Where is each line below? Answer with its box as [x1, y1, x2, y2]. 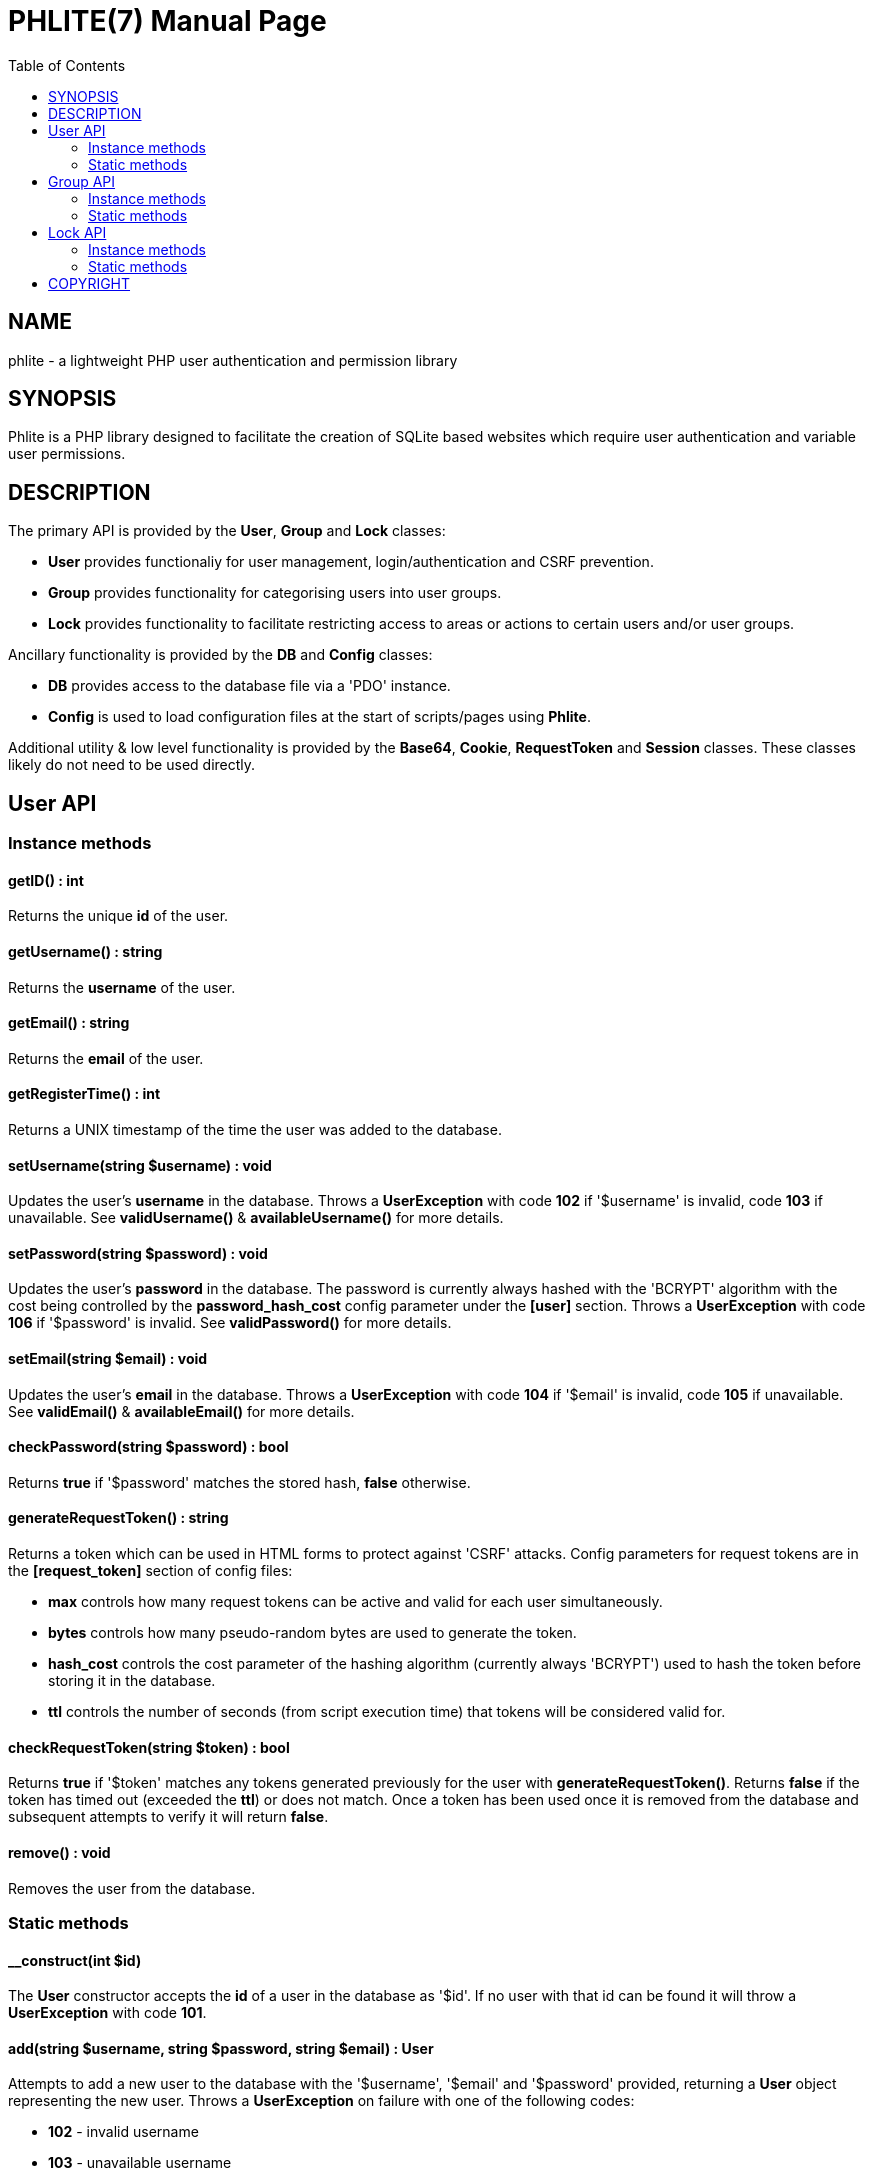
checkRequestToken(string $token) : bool [8, 1738, 290, 1756]
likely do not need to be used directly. [8, 756, 256, 774]
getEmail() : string [8, 1014, 130, 1032]
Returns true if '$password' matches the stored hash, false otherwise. [8, 1473, 471, 1491]
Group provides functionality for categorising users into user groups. [48, 584, 502, 602]
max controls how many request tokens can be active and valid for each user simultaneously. [48, 1593, 663, 1611]
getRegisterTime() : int [8, 1085, 161, 1103]
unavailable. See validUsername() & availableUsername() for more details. [8, 1209, 504, 1227]
